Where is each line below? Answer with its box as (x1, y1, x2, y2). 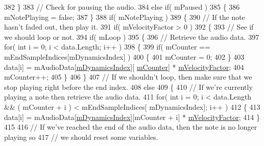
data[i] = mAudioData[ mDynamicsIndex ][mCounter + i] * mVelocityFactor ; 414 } (4, 111, 260, 122)
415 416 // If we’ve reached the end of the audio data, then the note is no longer (4, 121, 257, 132)
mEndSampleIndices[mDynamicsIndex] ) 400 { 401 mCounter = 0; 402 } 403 (4, 51, 245, 62)
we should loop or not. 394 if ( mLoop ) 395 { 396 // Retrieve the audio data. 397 (4, 31, 259, 42)
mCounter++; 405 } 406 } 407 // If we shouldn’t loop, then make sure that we (4, 71, 252, 82)
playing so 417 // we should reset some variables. (4, 131, 158, 142)
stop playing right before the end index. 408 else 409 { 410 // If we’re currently (4, 81, 253, 92)
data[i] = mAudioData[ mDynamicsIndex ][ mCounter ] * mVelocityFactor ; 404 (4, 61, 244, 72)
